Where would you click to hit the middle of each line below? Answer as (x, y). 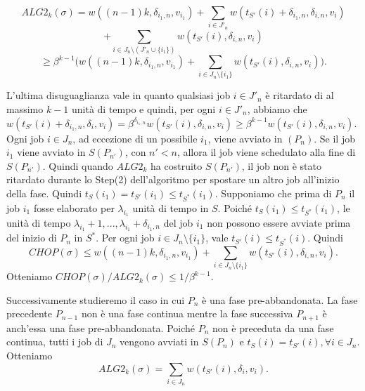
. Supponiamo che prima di (273, 193)
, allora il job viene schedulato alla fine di (266, 152)
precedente (29, 313)
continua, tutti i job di (55, 342)
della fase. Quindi (44, 193)
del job (178, 222)
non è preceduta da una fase (273, 327)
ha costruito (177, 165)
